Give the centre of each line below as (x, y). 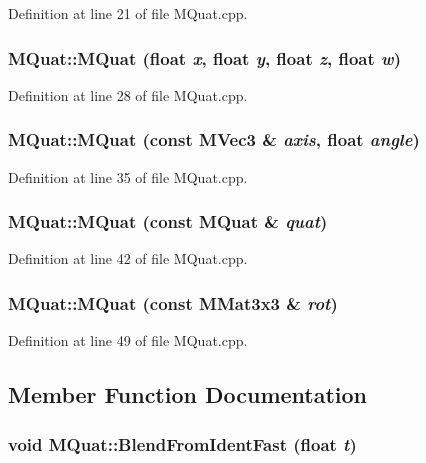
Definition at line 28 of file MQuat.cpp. (128, 94)
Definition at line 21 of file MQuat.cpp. (128, 13)
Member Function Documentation (188, 394)
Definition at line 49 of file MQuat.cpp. (128, 340)
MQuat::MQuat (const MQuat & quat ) (168, 221)
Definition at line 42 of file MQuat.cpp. (128, 258)
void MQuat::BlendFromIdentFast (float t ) (182, 443)
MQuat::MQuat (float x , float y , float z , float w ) (204, 57)
